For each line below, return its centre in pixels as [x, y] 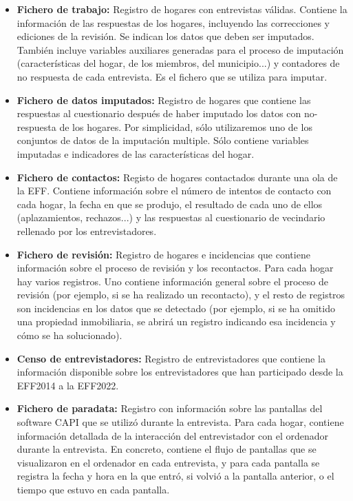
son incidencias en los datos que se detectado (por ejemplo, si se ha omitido [176, 308]
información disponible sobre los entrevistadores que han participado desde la [180, 372]
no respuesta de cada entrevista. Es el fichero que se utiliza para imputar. [172, 76]
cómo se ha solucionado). [69, 335]
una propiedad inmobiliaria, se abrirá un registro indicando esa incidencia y [176, 321]
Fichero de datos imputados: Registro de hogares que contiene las [164, 100]
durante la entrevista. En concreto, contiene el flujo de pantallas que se [167, 449]
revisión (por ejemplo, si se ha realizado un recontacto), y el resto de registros [181, 295]
